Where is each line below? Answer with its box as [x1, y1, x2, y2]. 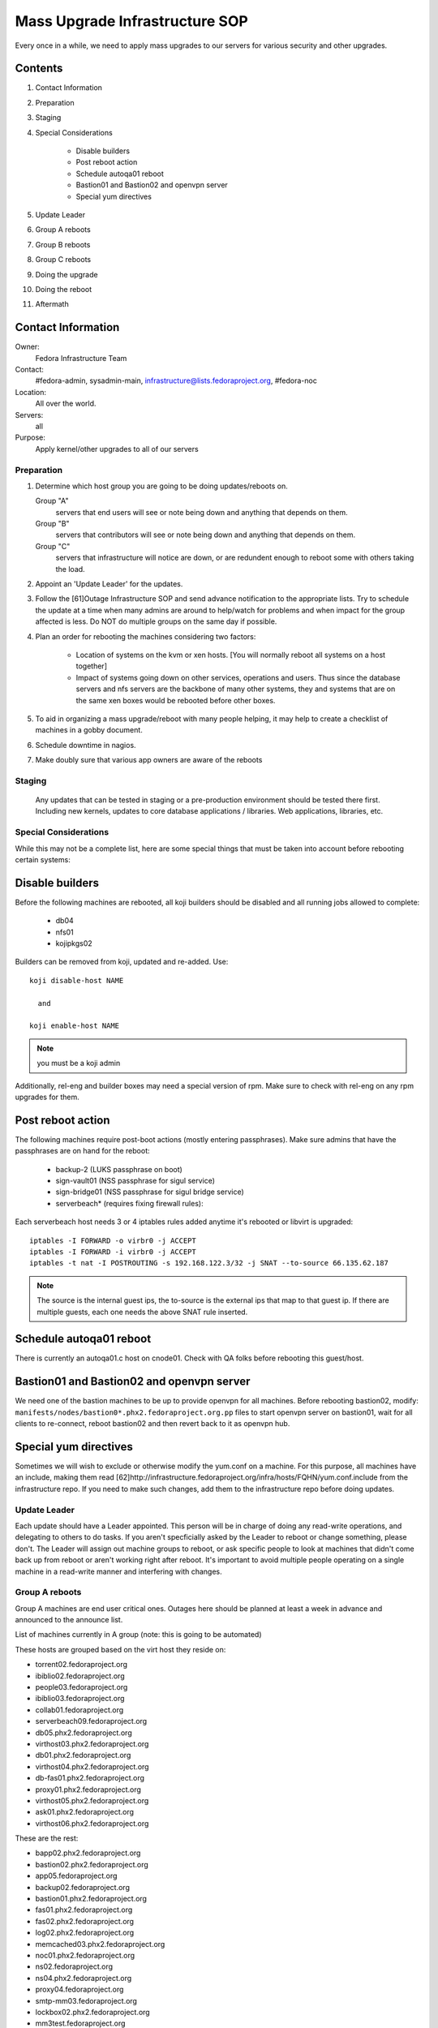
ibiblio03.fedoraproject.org [35, 1694, 125, 1704]
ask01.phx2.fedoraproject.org [35, 1807, 134, 1817]
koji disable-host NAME [29, 976, 124, 985]
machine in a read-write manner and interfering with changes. [15, 1566, 222, 1576]
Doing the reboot [35, 284, 92, 294]
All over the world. [35, 398, 97, 409]
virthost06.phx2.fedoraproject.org [35, 1818, 149, 1828]
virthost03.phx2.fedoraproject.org [35, 1738, 149, 1748]
